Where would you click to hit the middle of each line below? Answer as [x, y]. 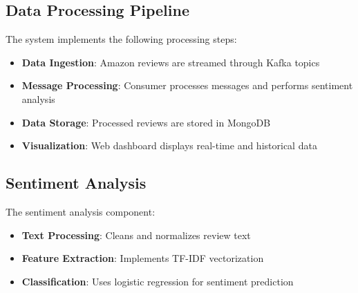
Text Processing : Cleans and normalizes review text [136, 235]
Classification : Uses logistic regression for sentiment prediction [158, 281]
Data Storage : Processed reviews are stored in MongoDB [146, 122]
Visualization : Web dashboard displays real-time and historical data [169, 145]
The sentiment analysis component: [81, 211]
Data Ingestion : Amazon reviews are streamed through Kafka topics [171, 62]
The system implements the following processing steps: [121, 39]
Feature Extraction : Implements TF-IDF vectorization [143, 258]
